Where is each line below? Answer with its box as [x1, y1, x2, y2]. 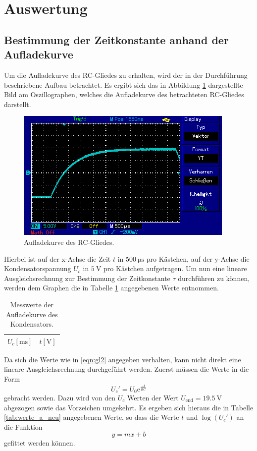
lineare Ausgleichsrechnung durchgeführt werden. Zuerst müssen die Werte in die [4, 364, 249, 374]
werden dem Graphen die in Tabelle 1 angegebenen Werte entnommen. [4, 282, 219, 293]
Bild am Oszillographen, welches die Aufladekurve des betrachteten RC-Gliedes [4, 89, 244, 100]
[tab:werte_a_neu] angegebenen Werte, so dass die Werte [4, 412, 179, 422]
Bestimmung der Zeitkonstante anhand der [4, 32, 229, 47]
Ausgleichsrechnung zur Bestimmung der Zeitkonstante [4, 273, 170, 283]
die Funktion [4, 421, 43, 432]
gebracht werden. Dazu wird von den [4, 392, 116, 402]
